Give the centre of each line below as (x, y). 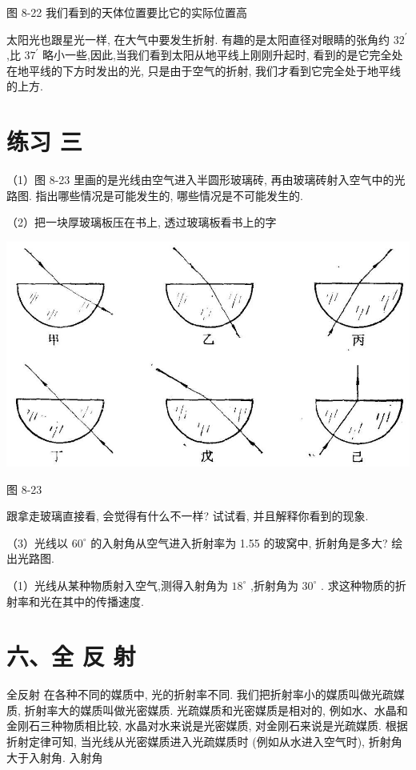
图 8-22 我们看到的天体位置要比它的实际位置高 (127, 12)
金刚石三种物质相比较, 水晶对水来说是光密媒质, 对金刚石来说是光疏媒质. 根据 (207, 726)
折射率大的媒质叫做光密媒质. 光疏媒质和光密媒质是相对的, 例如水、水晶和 (216, 710)
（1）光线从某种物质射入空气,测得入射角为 (117, 585)
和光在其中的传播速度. (86, 601)
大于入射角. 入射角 (55, 757)
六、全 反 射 (71, 656)
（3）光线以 (37, 542)
